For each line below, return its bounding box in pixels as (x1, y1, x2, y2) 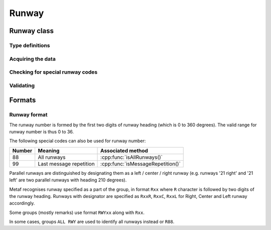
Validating (9, 82, 35, 89)
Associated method (100, 147, 148, 154)
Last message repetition (38, 160, 95, 167)
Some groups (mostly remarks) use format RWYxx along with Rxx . (9, 209, 145, 215)
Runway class (9, 27, 54, 35)
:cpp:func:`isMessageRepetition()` (100, 160, 181, 167)
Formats (9, 96, 36, 105)
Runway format (9, 111, 48, 118)
